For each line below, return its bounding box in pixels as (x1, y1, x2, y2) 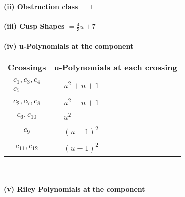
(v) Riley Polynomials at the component (4, 184, 145, 194)
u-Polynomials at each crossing (54, 61, 177, 73)
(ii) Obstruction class (4, 1, 78, 11)
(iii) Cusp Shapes (4, 21, 65, 31)
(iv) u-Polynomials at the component (4, 40, 134, 51)
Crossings (8, 61, 46, 73)
